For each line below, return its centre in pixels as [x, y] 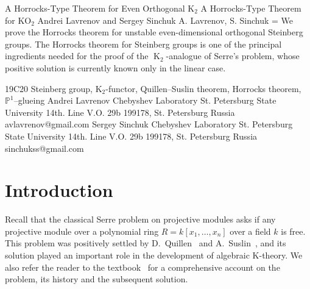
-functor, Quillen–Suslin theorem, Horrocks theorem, [203, 88]
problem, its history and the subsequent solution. [97, 279]
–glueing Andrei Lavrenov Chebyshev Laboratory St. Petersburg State [145, 100]
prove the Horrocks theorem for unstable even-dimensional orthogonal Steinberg [154, 32]
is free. [293, 231]
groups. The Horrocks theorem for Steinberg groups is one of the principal [143, 44]
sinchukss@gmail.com [44, 148]
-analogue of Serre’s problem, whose [233, 56]
